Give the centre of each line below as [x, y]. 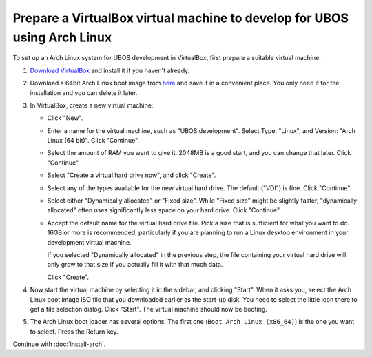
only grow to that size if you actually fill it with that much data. [135, 265]
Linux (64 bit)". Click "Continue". [93, 141]
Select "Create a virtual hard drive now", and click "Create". [132, 175]
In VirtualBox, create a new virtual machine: [92, 105]
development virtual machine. [89, 242]
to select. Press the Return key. [74, 331]
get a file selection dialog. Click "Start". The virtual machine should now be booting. [149, 309]
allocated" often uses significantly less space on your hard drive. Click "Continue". [164, 210]
